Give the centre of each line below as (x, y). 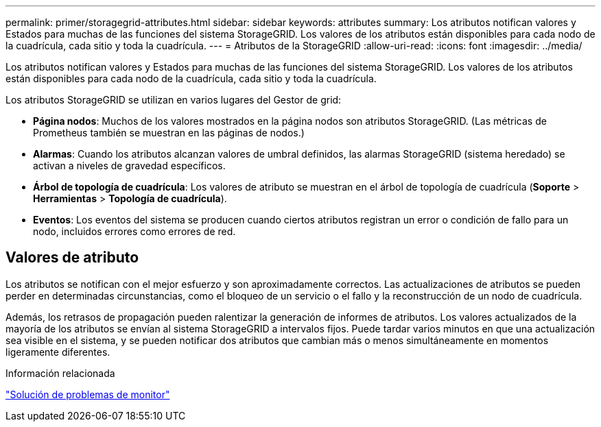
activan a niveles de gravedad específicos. (129, 166)
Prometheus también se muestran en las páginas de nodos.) (169, 133)
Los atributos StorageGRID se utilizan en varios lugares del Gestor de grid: (174, 100)
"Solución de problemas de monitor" (88, 394)
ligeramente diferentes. (58, 352)
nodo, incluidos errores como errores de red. (134, 231)
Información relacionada (60, 373)
